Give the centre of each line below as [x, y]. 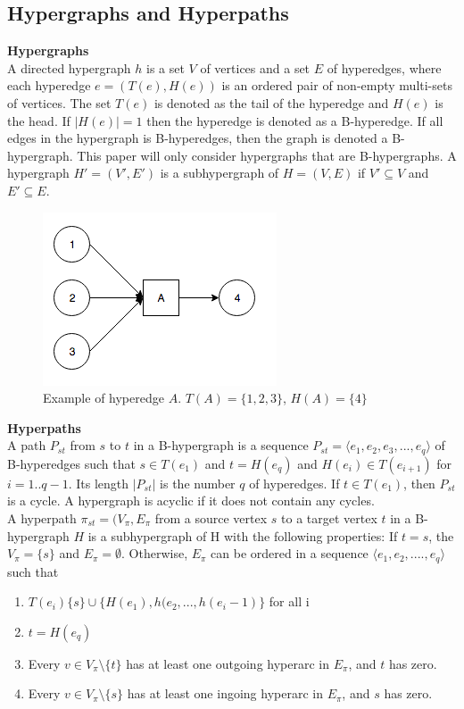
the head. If [39, 120]
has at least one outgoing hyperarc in [228, 663]
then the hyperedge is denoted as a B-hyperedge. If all [295, 120]
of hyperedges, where [384, 67]
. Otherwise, [155, 553]
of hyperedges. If [294, 483]
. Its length [99, 483]
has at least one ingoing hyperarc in [225, 693]
